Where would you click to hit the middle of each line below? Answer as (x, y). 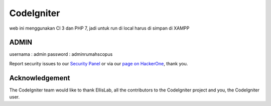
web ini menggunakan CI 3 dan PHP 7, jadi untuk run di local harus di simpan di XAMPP (99, 28)
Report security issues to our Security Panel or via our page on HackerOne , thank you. (99, 63)
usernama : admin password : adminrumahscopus (61, 54)
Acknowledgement (40, 78)
